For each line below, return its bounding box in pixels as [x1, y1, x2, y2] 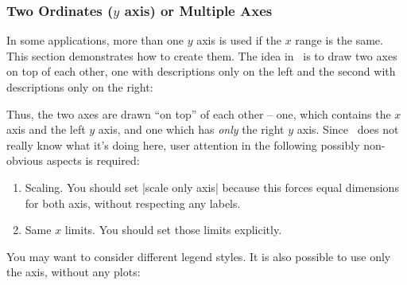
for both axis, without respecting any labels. [25, 194, 241, 211]
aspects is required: [46, 152, 140, 169]
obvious [6, 152, 43, 169]
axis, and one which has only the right [98, 121, 285, 138]
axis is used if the [196, 32, 282, 49]
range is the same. [295, 32, 383, 49]
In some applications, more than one [6, 32, 184, 49]
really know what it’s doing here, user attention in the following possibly [6, 136, 360, 153]
